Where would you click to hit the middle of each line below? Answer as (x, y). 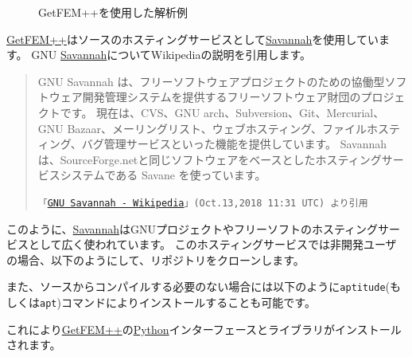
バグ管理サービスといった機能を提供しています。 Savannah (234, 144)
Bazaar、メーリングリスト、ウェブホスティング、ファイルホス (228, 128)
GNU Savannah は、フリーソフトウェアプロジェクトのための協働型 (211, 81)
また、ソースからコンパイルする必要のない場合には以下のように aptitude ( (198, 286)
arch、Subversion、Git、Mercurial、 (294, 112)
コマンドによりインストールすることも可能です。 (188, 302)
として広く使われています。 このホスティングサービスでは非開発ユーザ (212, 244)
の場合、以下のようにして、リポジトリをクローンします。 (155, 259)
